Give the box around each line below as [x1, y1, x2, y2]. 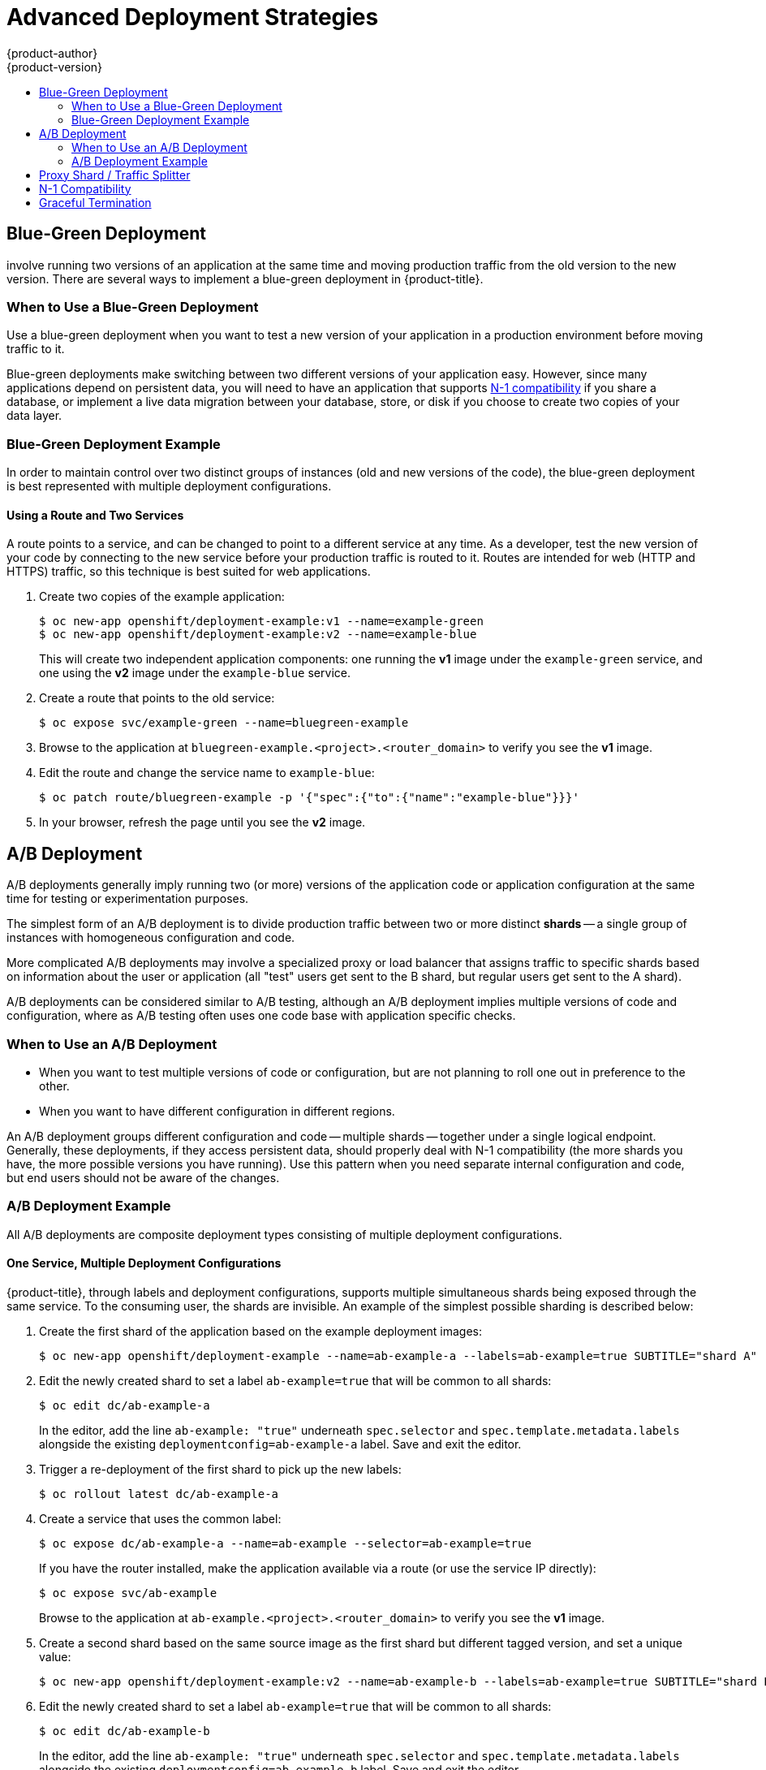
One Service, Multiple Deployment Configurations [6, 1256, 282, 1271]
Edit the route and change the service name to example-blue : [39, 766, 375, 780]
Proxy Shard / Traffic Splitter [39, 167, 191, 182]
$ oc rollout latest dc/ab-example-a [39, 1487, 279, 1500]
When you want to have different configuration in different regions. [39, 1103, 395, 1118]
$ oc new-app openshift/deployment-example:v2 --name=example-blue [39, 628, 477, 641]
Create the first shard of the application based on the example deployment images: [39, 1323, 483, 1338]
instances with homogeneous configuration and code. [6, 930, 295, 945]
